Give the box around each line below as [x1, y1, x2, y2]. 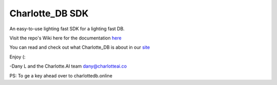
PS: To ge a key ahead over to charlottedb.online [9, 72, 113, 79]
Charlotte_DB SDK [9, 8, 89, 19]
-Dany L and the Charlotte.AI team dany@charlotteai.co [9, 63, 127, 69]
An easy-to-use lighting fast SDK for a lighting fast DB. [9, 26, 125, 32]
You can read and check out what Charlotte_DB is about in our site [9, 44, 150, 51]
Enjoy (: [9, 54, 26, 60]
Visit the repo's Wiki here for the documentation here [9, 35, 122, 41]
